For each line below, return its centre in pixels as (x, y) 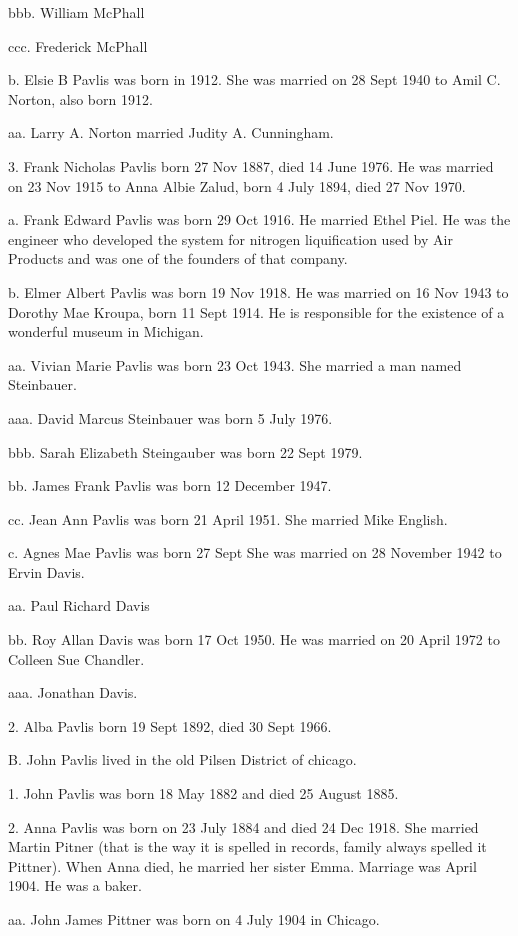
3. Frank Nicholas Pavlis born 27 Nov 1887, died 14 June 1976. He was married (251, 165)
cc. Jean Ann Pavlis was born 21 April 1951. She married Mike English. (228, 518)
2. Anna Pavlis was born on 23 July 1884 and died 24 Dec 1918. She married (243, 826)
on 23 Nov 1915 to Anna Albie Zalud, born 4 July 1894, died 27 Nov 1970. (237, 185)
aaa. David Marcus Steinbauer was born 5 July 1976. (170, 417)
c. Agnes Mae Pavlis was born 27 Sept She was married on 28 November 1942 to (255, 552)
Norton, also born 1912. (80, 98)
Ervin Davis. (46, 571)
